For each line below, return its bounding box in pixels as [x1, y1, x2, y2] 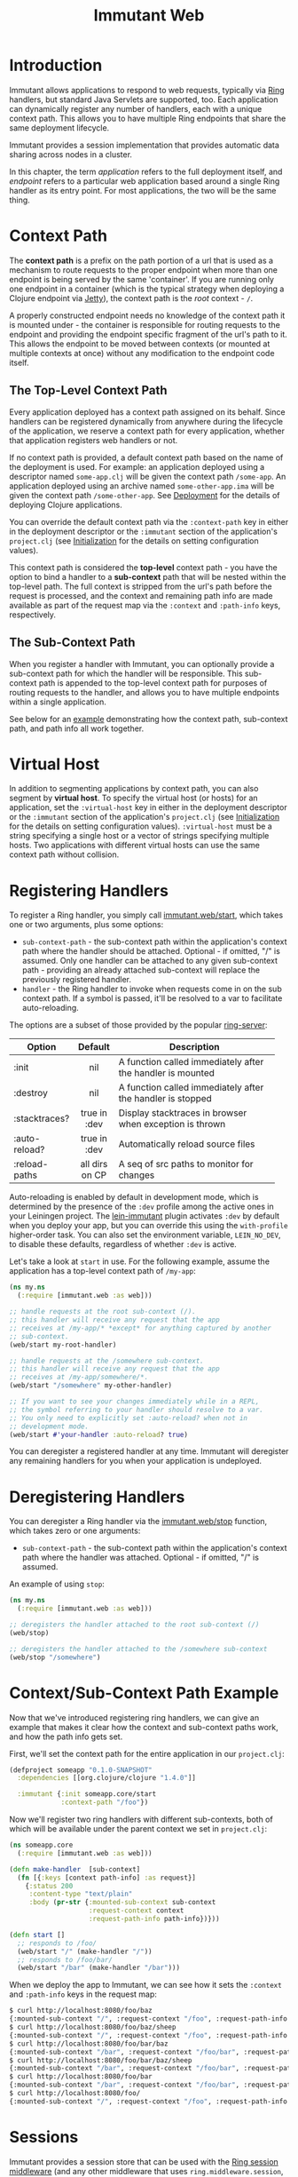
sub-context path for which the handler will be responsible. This [9, 668, 243, 679]
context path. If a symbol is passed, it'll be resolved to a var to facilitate [21, 993, 283, 1004]
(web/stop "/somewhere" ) [9, 1653, 101, 1662]
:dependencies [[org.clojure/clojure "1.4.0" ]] [17, 1774, 197, 1783]
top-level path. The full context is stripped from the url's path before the [9, 581, 272, 592]
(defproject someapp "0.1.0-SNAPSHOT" [9, 1765, 153, 1775]
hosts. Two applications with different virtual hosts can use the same [9, 840, 260, 851]
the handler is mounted [118, 1067, 216, 1079]
